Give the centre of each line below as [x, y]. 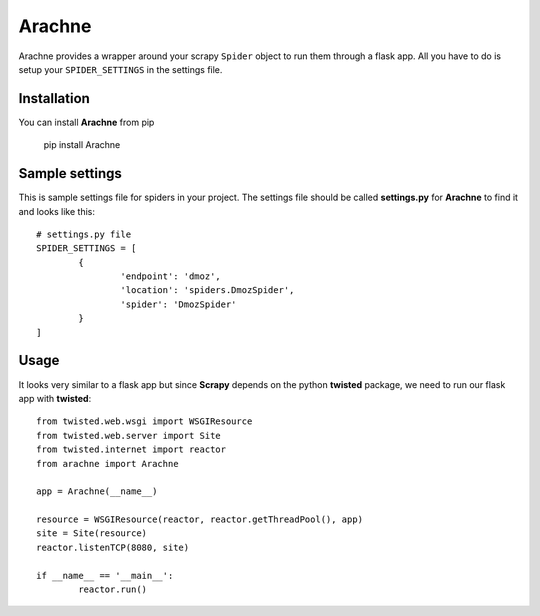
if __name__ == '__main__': [105, 575]
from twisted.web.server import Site [129, 435]
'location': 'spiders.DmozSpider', [207, 290]
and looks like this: [56, 211]
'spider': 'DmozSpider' [178, 304]
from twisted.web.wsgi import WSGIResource [144, 421]
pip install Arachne [82, 145]
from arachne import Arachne [107, 463]
